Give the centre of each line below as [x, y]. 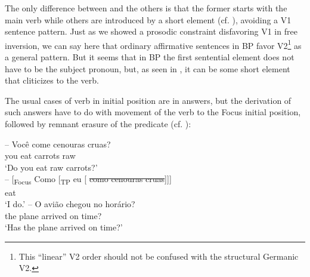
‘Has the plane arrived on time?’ [64, 227]
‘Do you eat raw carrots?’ [51, 167]
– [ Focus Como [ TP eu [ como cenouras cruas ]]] [88, 180]
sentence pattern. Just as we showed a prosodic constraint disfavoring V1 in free [151, 31]
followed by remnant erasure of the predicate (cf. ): [98, 124]
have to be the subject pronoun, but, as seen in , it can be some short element [148, 68]
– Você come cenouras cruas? [58, 144]
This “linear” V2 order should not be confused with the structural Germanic [159, 256]
